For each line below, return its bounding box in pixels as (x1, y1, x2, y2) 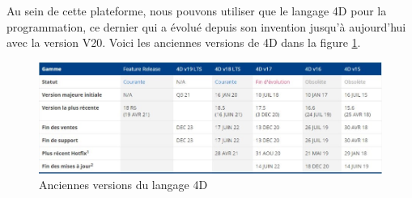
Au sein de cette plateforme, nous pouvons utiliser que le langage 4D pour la (6, 2, 387, 19)
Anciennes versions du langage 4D (39, 176, 208, 193)
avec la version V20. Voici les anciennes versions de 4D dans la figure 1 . (6, 34, 361, 51)
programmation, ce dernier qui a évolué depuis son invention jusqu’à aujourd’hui (6, 18, 406, 35)
